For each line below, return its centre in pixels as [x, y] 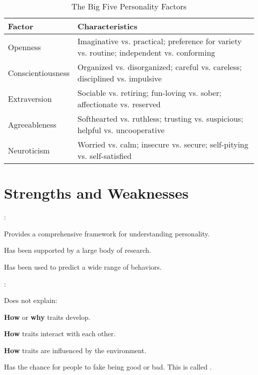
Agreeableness [32, 124]
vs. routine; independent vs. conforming [146, 52]
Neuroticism [29, 150]
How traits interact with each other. [60, 334]
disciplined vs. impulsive [120, 78]
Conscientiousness [39, 73]
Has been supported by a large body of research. [78, 250]
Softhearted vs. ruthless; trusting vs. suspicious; [161, 118]
